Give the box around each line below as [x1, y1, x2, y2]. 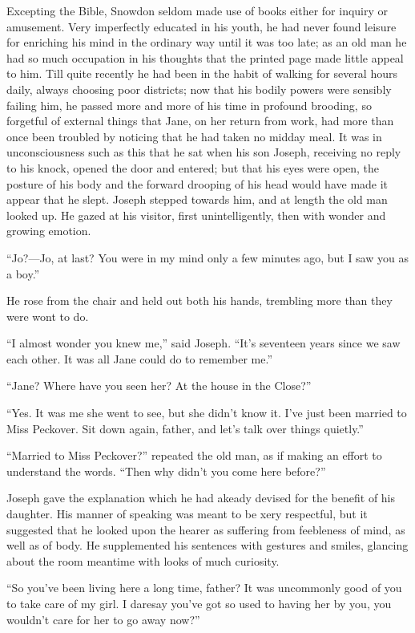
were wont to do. [6, 307, 89, 324]
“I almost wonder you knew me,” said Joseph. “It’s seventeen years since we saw [6, 335, 401, 351]
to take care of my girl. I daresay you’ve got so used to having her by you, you [6, 595, 392, 611]
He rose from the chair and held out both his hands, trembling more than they [6, 292, 393, 309]
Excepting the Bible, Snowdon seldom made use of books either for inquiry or [6, 2, 389, 18]
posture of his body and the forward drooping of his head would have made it [6, 175, 389, 192]
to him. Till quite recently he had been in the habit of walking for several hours [6, 65, 397, 82]
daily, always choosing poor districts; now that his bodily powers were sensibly [6, 80, 392, 97]
